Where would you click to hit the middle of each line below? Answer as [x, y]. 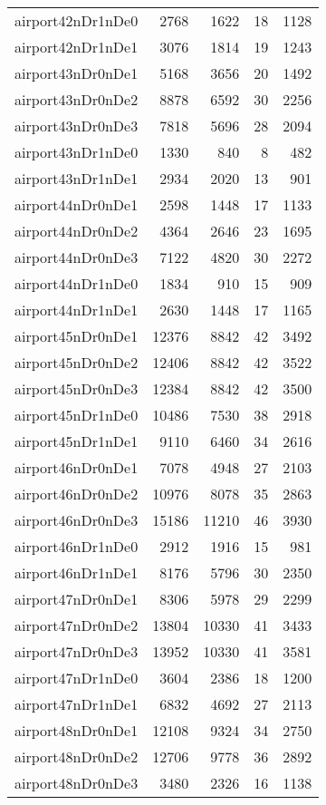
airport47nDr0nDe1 [77, 599]
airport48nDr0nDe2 [77, 757]
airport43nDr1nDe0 [77, 152]
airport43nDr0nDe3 [77, 126]
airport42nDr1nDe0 [77, 20]
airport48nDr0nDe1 [77, 730]
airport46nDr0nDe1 [77, 467]
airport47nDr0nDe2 [77, 625]
